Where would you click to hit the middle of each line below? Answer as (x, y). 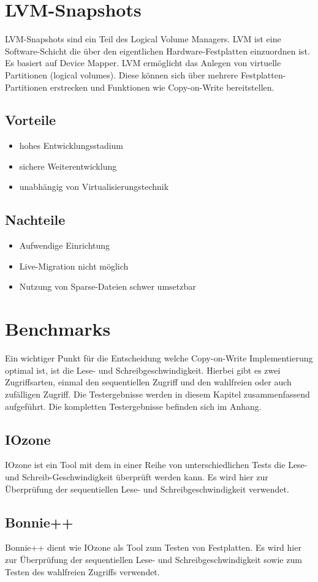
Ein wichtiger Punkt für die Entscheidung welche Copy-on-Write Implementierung (159, 358)
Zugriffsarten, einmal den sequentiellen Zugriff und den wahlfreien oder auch (148, 382)
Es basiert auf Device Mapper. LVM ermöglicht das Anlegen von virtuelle (143, 63)
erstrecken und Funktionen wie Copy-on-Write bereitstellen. (162, 87)
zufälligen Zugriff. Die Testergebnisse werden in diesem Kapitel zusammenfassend (157, 394)
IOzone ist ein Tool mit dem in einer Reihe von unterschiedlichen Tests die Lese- (156, 465)
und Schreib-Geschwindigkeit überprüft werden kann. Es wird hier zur (137, 476)
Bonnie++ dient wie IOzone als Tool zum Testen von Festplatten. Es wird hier (153, 547)
